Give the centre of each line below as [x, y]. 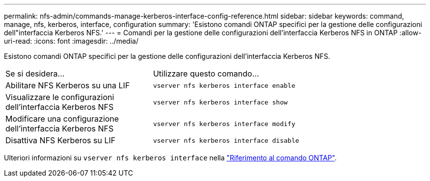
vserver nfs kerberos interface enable [224, 85]
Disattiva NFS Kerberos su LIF [61, 140]
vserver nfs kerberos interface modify [224, 124]
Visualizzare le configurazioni [60, 97]
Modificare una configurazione [62, 119]
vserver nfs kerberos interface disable [226, 140]
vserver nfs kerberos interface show [220, 102]
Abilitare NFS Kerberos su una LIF [68, 85]
